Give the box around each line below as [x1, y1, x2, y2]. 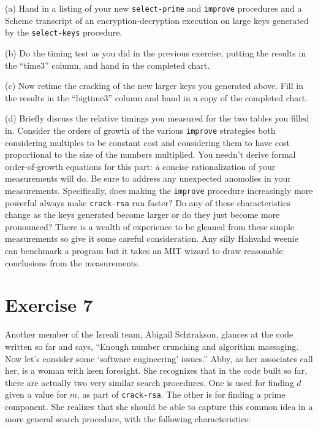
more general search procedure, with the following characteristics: [5, 412, 251, 425]
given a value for [5, 388, 67, 401]
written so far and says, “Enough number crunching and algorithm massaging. [5, 339, 299, 352]
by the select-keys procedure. [5, 26, 123, 39]
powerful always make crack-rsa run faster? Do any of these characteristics [5, 196, 290, 209]
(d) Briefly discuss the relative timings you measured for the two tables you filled [5, 112, 309, 125]
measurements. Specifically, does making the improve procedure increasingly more [5, 184, 313, 196]
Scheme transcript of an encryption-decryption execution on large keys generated [5, 14, 309, 26]
